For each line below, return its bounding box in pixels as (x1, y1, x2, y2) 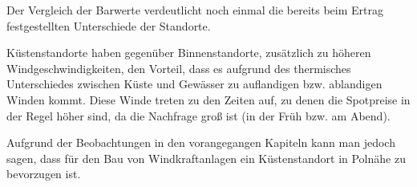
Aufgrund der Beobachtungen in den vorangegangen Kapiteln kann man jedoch (6, 134, 395, 151)
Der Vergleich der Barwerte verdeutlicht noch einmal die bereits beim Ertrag (6, 2, 383, 18)
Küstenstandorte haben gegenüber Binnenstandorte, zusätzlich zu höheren (6, 44, 371, 61)
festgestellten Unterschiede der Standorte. (6, 17, 211, 34)
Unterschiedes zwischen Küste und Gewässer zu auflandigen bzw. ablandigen (6, 75, 383, 92)
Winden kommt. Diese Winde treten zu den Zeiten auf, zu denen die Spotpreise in (6, 91, 411, 108)
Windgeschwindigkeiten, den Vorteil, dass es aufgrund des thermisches (6, 59, 351, 76)
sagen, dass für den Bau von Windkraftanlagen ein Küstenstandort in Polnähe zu (6, 149, 406, 166)
